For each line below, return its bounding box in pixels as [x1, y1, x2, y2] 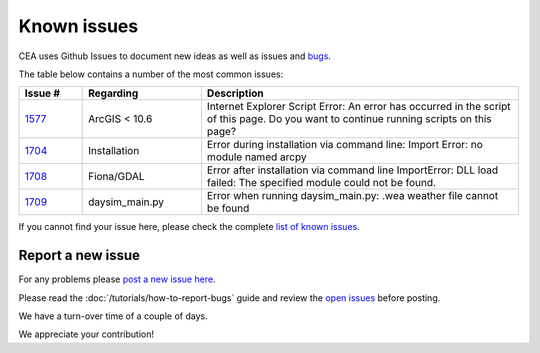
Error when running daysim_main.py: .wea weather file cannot [206, 189, 499, 203]
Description [206, 86, 264, 100]
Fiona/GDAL [88, 170, 145, 184]
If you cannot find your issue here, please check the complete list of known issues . [18, 221, 360, 233]
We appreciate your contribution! [18, 328, 155, 340]
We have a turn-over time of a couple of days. [18, 310, 209, 322]
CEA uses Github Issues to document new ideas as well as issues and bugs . [18, 50, 332, 62]
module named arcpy [206, 150, 307, 164]
